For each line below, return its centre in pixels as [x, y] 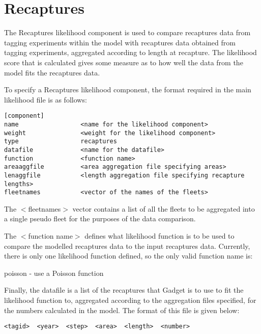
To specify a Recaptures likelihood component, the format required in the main [128, 89]
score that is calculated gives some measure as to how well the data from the [124, 62]
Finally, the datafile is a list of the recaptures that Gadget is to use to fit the [124, 290]
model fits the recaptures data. [52, 72]
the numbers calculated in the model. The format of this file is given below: [122, 310]
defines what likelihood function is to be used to [159, 236]
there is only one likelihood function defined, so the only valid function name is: [128, 256]
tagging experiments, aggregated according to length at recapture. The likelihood [130, 52]
